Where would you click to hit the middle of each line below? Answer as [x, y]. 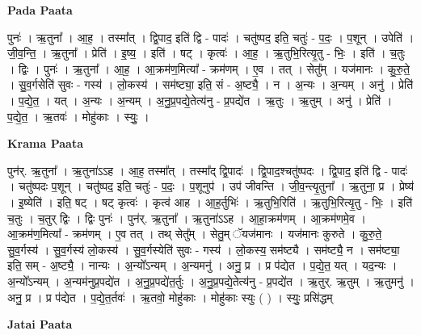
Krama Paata [45, 143]
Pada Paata [40, 10]
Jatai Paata [40, 324]
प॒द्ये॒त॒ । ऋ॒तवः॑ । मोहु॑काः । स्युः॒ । [78, 116]
